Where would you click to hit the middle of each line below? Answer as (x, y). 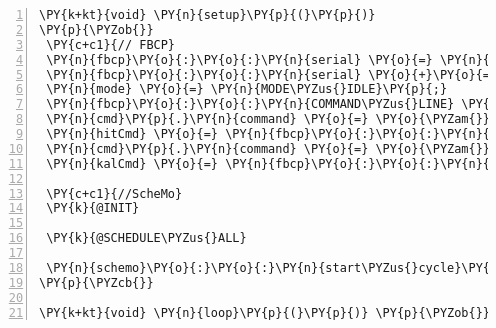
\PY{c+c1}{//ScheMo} (114, 193)
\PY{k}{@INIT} (93, 208)
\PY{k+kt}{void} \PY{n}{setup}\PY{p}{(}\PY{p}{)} (207, 15)
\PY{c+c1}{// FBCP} (111, 44)
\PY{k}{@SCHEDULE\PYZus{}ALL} (146, 238)
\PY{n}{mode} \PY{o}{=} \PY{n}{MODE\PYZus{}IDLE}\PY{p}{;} (247, 89)
